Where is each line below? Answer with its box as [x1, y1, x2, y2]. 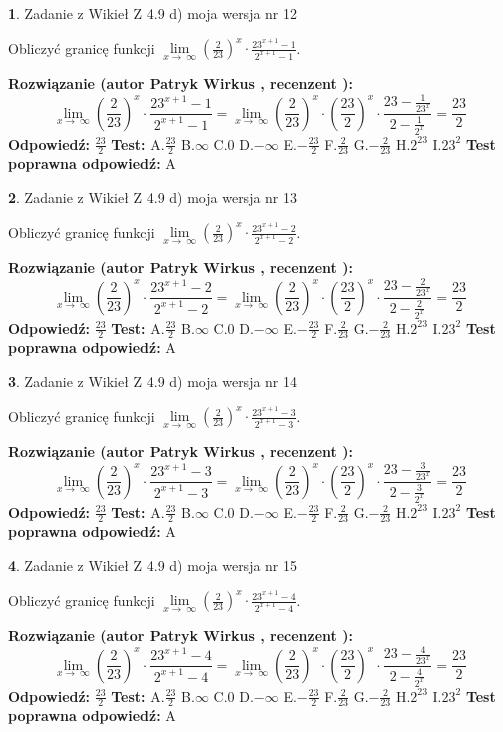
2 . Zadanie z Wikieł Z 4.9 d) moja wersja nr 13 [8, 186, 298, 207]
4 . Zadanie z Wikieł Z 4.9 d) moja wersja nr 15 [8, 554, 298, 575]
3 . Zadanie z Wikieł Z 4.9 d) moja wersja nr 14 [8, 370, 298, 391]
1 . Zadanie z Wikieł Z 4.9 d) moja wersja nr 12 [8, 3, 298, 23]
